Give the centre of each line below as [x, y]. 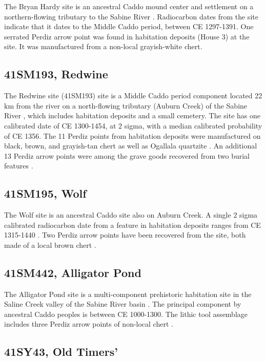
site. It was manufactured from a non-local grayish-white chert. [103, 46]
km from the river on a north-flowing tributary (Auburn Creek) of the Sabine [126, 105]
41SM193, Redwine [56, 74]
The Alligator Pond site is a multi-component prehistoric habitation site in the [128, 294]
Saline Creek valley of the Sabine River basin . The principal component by [123, 304]
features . [19, 166]
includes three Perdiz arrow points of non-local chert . [89, 324]
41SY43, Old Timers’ [61, 352]
